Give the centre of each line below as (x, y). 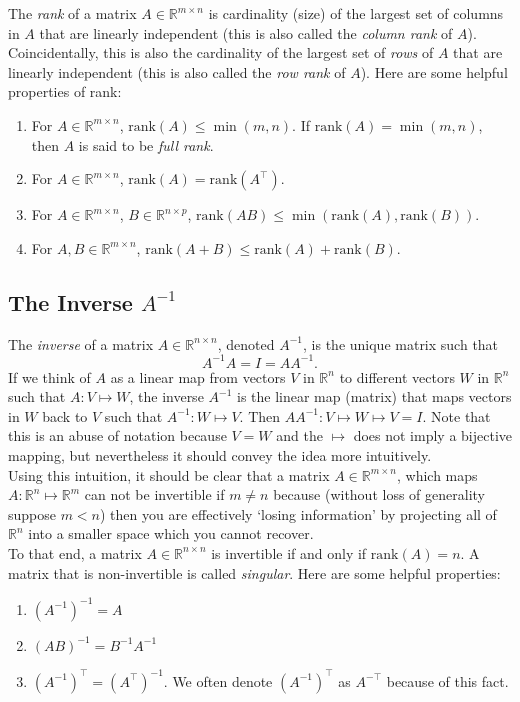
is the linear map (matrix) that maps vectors (374, 396)
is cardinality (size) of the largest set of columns (356, 13)
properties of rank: (65, 91)
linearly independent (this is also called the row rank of (177, 71)
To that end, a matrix (75, 552)
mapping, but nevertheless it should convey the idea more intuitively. (220, 455)
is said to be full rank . (146, 144)
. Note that (456, 415)
